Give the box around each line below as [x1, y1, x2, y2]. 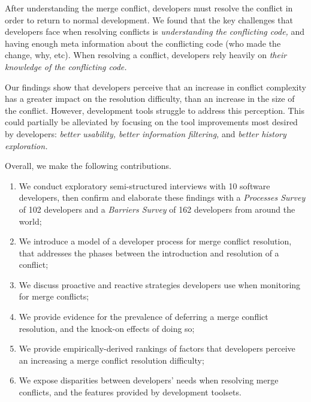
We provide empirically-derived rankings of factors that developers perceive [19, 342, 295, 355]
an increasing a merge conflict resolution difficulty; [19, 353, 204, 366]
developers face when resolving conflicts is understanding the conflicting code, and [5, 25, 305, 38]
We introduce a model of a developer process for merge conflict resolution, [19, 235, 292, 247]
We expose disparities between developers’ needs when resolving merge [19, 374, 279, 386]
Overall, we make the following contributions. [5, 159, 171, 172]
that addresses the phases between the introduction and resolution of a [19, 246, 279, 259]
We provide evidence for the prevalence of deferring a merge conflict [19, 310, 268, 323]
